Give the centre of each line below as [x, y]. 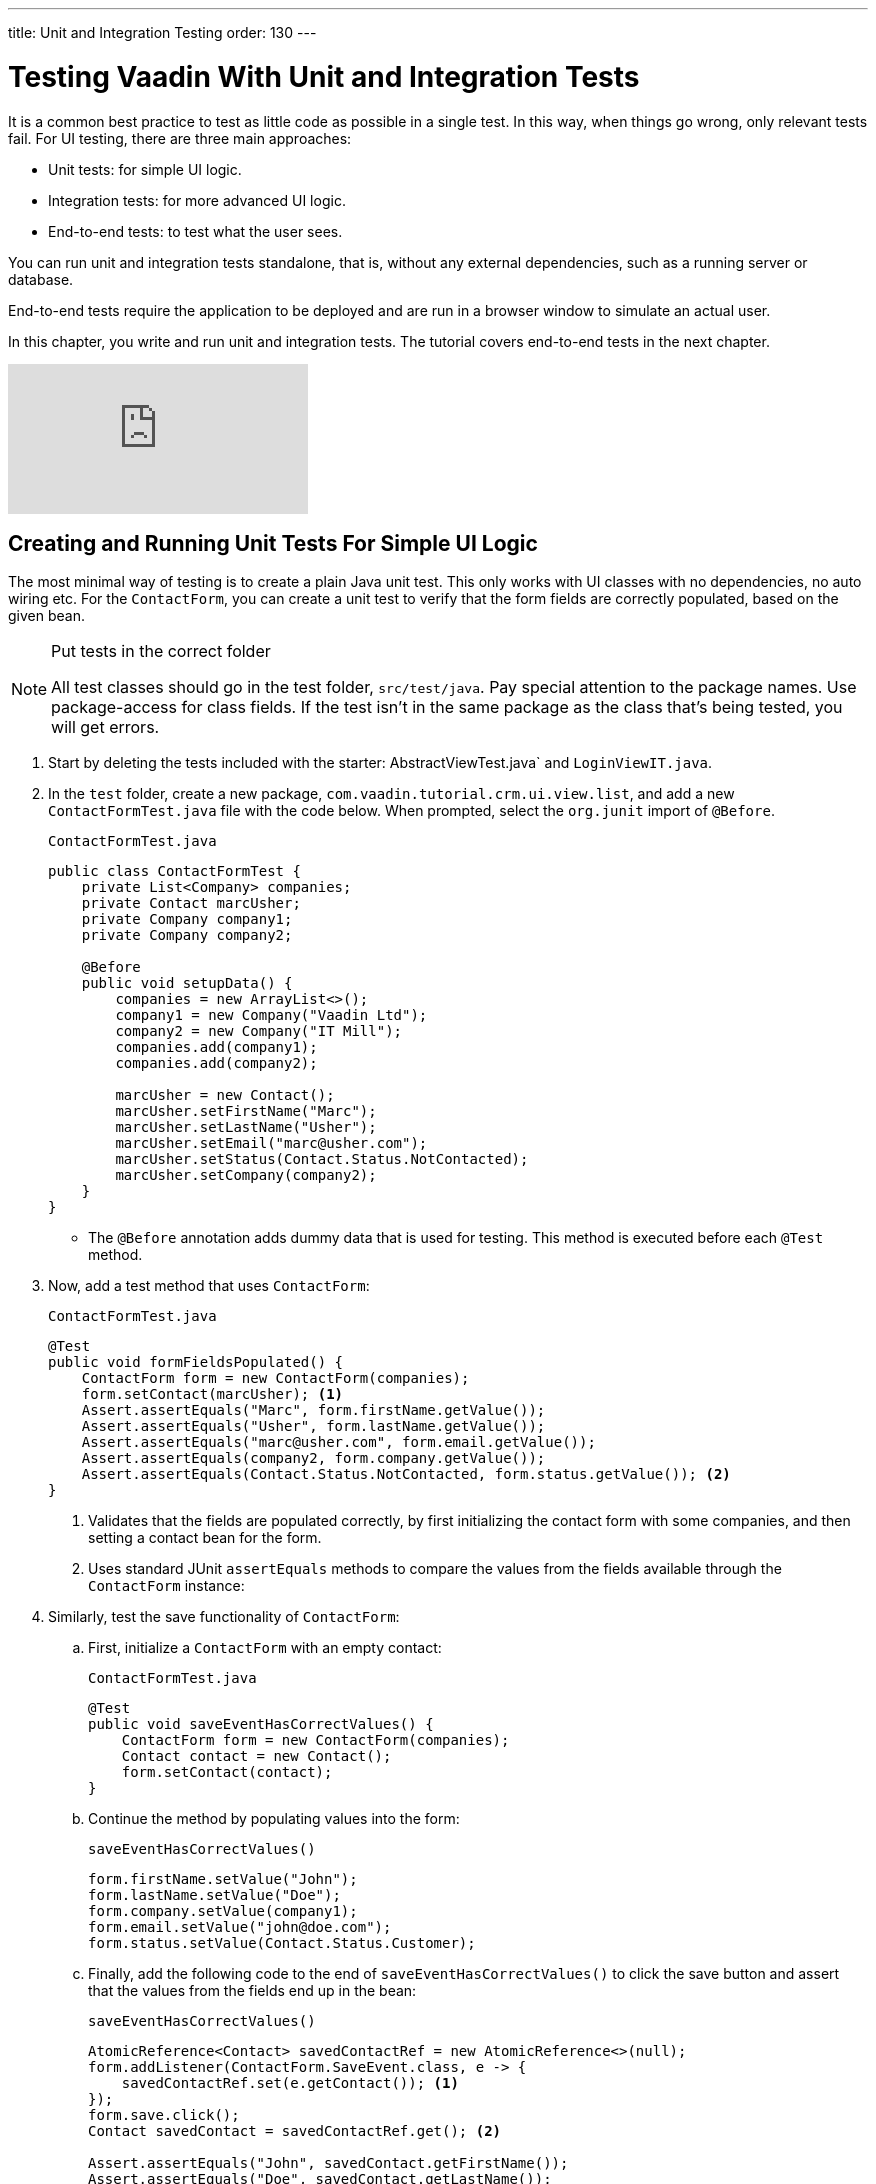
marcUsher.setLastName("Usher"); [246, 1127]
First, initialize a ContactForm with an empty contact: [265, 1648]
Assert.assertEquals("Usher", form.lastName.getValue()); [313, 1426]
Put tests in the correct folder [161, 651]
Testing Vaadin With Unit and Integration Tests [324, 76]
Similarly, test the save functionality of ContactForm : [224, 1617]
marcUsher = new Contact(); [225, 1095]
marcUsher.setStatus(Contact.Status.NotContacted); [322, 1159]
